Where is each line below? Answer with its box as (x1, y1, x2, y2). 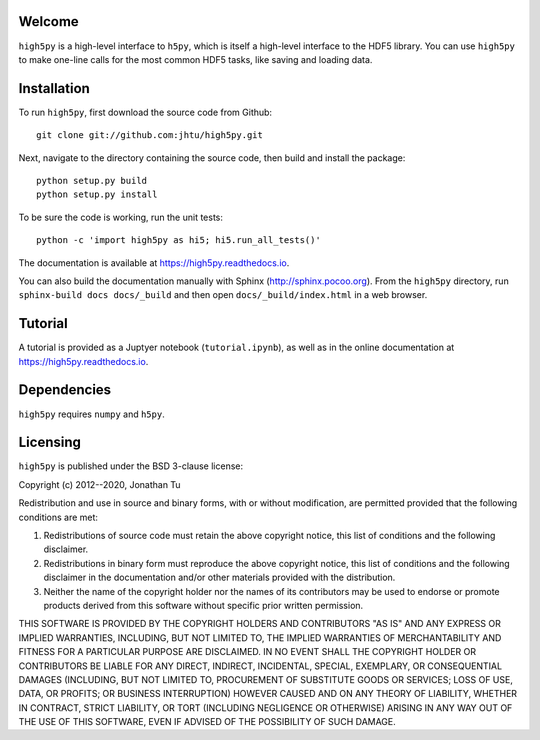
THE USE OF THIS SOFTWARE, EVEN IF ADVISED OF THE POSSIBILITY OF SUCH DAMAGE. (18, 716, 397, 728)
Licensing (18, 434, 82, 451)
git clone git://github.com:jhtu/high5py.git (36, 130, 264, 141)
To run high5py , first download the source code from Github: (18, 106, 273, 118)
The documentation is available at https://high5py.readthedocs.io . (18, 256, 290, 269)
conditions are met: (18, 511, 99, 523)
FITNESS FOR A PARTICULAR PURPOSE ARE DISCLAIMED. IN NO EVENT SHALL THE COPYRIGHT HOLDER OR (18, 646, 477, 658)
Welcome (18, 13, 79, 30)
